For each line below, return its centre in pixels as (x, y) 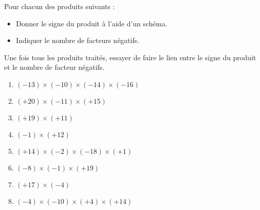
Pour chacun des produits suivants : (59, 6)
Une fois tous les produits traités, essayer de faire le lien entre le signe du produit (130, 57)
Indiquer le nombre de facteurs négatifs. (78, 40)
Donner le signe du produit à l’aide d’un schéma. (92, 23)
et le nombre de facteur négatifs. (54, 67)
